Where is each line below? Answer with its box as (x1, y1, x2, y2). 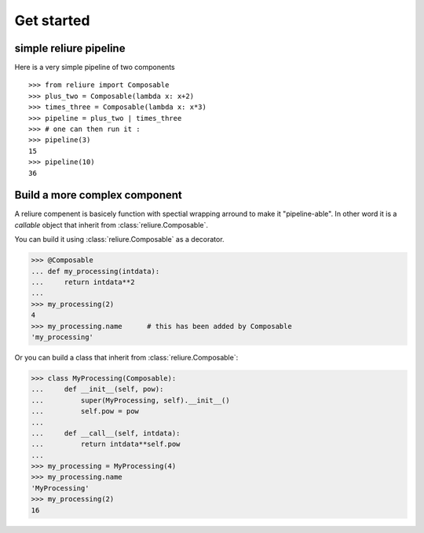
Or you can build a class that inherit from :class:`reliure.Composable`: (14, 352, 239, 362)
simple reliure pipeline (14, 42, 126, 55)
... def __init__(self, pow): (31, 385, 164, 394)
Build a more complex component (14, 188, 182, 202)
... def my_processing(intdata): (31, 267, 160, 276)
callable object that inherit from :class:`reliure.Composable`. (14, 220, 208, 229)
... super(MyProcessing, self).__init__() (31, 396, 231, 404)
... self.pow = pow (31, 407, 139, 416)
